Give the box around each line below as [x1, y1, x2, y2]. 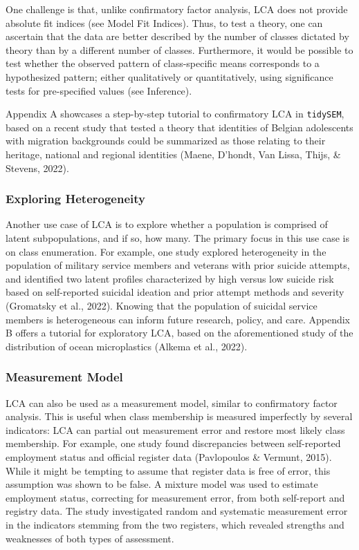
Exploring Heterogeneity [6, 190, 145, 207]
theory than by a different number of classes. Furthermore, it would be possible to [6, 42, 353, 57]
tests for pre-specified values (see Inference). [6, 83, 192, 97]
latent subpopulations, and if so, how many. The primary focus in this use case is [6, 231, 349, 245]
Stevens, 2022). [6, 160, 69, 175]
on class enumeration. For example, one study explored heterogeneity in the [6, 244, 326, 258]
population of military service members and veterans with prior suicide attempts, [6, 258, 350, 272]
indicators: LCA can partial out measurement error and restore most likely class [6, 422, 345, 437]
